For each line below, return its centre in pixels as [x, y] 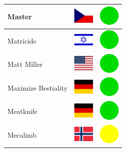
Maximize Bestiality [37, 87]
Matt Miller [25, 64]
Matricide [22, 40]
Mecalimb [22, 135]
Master [20, 16]
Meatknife [23, 111]
